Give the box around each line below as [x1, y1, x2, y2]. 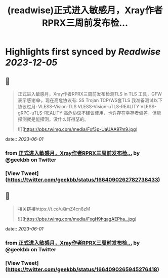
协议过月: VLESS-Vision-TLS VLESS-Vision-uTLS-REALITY [17, 104, 140, 109]
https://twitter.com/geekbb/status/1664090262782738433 [7, 176, 158, 183]
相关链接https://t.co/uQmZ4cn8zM [17, 206, 90, 212]
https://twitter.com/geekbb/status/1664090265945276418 [7, 266, 158, 273]
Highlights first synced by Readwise [5, 46, 161, 58]
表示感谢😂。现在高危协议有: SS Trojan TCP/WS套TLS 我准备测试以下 [17, 97, 163, 103]
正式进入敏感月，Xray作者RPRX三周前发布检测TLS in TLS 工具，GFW [17, 91, 162, 97]
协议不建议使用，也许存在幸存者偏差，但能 [72, 110, 161, 116]
